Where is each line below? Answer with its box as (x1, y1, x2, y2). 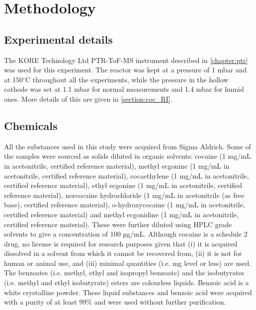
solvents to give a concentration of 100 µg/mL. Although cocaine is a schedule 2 (4, 229, 248, 239)
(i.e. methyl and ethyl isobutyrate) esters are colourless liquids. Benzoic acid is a (4, 277, 249, 288)
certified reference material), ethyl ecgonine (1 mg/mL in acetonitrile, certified (4, 180, 243, 190)
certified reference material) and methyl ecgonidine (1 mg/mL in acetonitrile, (4, 209, 239, 219)
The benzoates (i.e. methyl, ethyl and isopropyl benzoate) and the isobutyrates (4, 267, 245, 278)
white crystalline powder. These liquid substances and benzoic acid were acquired (4, 287, 252, 297)
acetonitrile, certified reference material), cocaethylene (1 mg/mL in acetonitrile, (4, 170, 249, 181)
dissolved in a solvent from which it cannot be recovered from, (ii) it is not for (4, 248, 242, 258)
